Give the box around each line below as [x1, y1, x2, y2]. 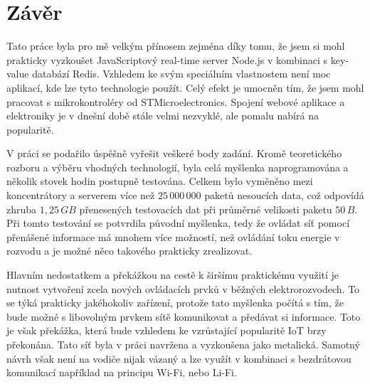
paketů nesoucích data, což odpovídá [204, 188, 364, 203]
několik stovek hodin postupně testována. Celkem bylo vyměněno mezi [6, 174, 313, 188]
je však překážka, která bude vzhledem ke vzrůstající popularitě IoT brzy [6, 323, 327, 338]
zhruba [6, 201, 37, 216]
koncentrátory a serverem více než [6, 188, 155, 203]
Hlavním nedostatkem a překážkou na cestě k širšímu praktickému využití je [6, 267, 339, 282]
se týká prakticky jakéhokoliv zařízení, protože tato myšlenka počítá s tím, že [6, 295, 344, 310]
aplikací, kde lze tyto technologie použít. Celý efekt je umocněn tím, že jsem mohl [6, 80, 364, 95]
